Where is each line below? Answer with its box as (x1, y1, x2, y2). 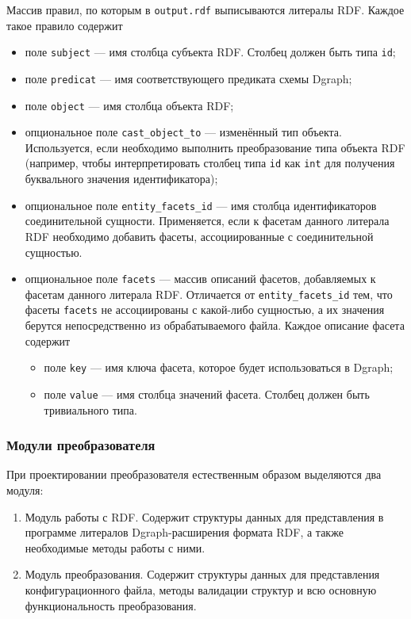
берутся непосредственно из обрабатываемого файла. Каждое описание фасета (25, 317, 405, 334)
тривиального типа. (44, 401, 137, 418)
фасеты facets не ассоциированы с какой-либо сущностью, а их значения (25, 301, 385, 318)
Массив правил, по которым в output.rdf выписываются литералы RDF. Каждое (6, 2, 405, 17)
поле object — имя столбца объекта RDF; (25, 97, 234, 113)
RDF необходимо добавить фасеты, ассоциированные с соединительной (25, 227, 374, 244)
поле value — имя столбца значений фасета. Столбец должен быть (44, 385, 370, 402)
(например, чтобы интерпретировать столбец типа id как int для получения (25, 155, 395, 171)
